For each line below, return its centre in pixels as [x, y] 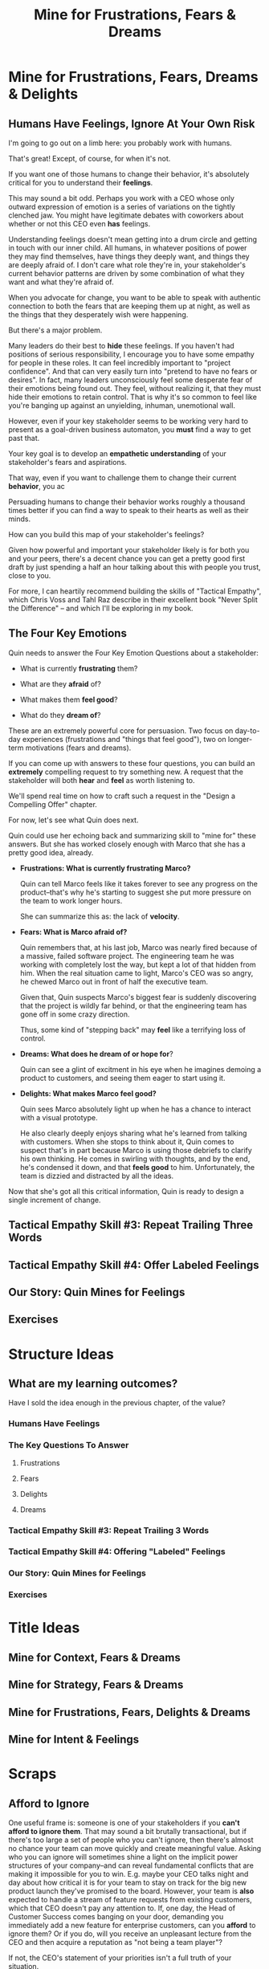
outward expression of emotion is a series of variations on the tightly [122, 207]
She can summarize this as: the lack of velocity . [100, 916]
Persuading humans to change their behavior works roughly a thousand [127, 502]
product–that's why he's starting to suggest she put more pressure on [135, 892]
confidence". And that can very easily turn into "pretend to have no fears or [133, 371]
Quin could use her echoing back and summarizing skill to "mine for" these [132, 835]
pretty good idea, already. [51, 852]
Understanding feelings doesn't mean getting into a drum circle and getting [133, 239]
